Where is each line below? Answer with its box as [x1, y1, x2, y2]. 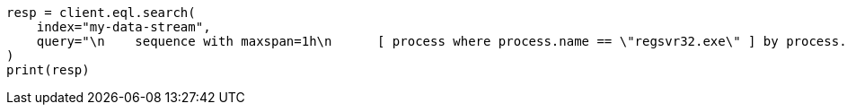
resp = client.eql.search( [6, 5, 196, 20]
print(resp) [6, 63, 90, 77]
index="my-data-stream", [36, 20, 211, 34]
